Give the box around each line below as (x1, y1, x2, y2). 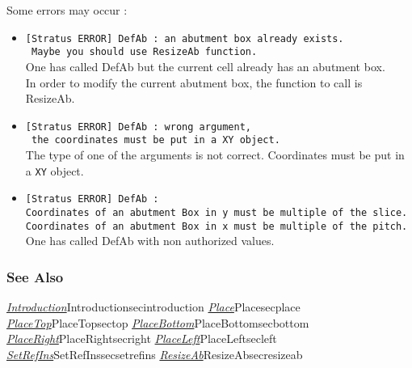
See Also (6, 266, 64, 286)
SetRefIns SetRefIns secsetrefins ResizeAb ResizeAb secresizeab (6, 345, 303, 362)
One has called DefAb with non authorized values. (25, 232, 275, 249)
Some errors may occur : (6, 2, 128, 18)
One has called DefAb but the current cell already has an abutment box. (25, 57, 385, 74)
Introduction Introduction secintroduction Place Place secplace (6, 298, 301, 315)
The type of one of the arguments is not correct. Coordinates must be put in (25, 146, 405, 163)
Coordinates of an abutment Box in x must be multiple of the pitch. (25, 220, 408, 232)
